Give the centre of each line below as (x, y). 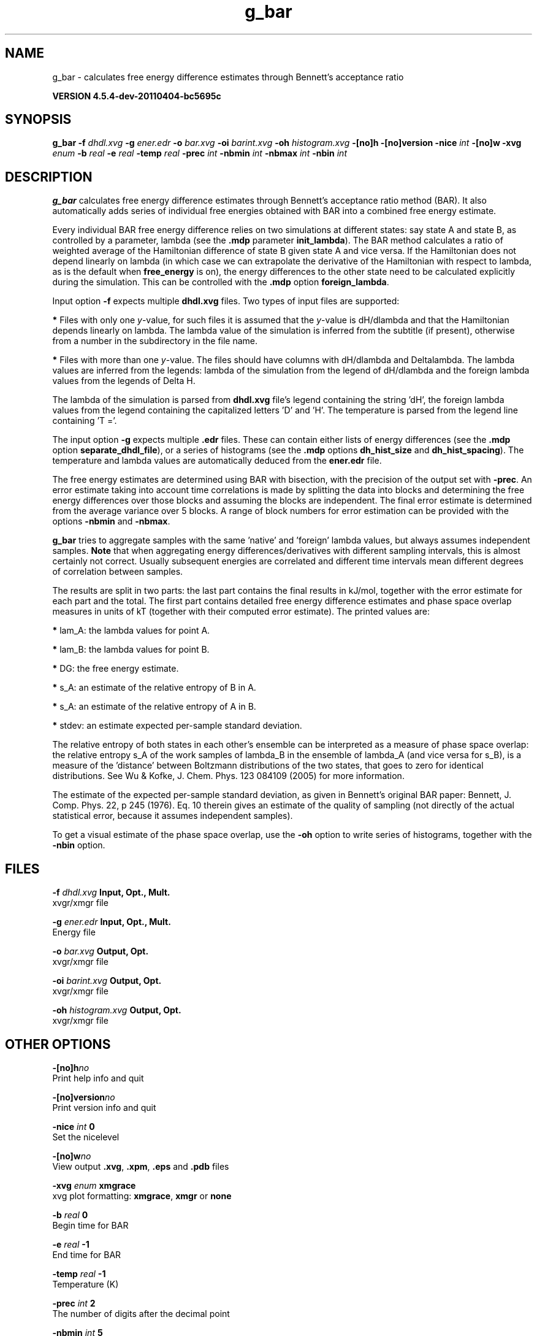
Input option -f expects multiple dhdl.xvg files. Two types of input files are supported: (226, 301)
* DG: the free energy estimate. (116, 669)
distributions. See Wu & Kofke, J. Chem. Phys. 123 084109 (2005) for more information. (228, 776)
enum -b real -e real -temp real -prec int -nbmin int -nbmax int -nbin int (200, 153)
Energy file (74, 932)
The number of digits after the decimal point (141, 1313)
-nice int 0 (74, 1126)
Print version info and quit (104, 1107)
